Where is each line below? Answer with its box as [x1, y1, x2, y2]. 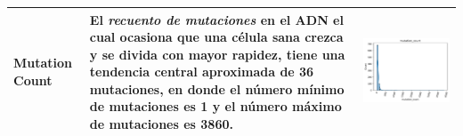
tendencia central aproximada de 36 [89, 62, 314, 81]
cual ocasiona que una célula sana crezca [89, 28, 344, 46]
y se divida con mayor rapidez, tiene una [89, 44, 345, 63]
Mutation [13, 53, 73, 72]
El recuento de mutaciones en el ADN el [89, 10, 344, 28]
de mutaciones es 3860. [89, 115, 233, 133]
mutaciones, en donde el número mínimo [89, 79, 345, 98]
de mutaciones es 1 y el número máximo [89, 97, 342, 116]
